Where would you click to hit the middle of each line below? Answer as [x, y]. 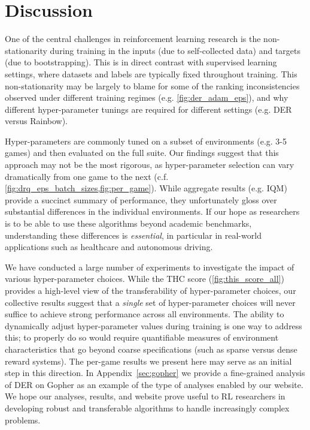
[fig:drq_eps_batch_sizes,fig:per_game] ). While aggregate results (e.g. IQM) [146, 188]
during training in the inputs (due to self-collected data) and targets [175, 50]
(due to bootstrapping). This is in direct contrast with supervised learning [141, 62]
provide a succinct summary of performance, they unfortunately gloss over [141, 199]
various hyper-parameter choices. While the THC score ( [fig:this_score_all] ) [145, 279]
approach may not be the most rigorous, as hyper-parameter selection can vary [150, 165]
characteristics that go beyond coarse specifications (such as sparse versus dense [151, 349]
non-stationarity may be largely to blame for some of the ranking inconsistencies [152, 85]
